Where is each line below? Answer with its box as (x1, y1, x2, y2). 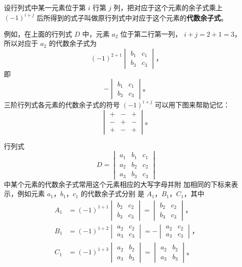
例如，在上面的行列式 (4, 28, 72, 39)
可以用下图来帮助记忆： (154, 99, 230, 109)
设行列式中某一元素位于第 (4, 2, 86, 12)
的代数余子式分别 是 (80, 188, 145, 199)
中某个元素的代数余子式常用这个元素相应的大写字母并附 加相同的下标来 (4, 179, 231, 189)
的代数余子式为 (49, 38, 97, 48)
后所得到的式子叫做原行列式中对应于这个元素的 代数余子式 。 (37, 12, 228, 22)
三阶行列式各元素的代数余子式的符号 (4, 99, 120, 109)
